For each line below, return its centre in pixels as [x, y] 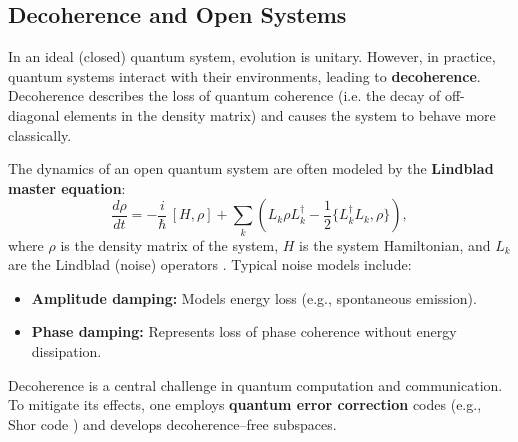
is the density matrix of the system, [169, 244]
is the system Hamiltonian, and [395, 244]
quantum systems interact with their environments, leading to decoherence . [244, 75]
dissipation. [66, 351]
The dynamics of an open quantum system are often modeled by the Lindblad [251, 168]
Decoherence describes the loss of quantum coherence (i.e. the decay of [224, 95]
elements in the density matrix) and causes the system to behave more [280, 114]
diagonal [34, 114]
